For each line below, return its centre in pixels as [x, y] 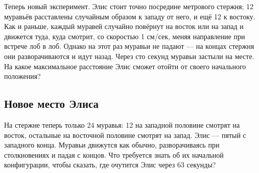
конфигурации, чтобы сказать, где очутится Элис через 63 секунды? [110, 165]
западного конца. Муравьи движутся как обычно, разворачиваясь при [112, 145]
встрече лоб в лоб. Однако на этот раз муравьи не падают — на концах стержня [129, 46]
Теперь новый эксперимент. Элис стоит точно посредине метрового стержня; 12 [129, 6]
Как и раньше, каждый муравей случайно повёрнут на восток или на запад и [124, 26]
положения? [22, 76]
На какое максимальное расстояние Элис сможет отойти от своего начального [125, 66]
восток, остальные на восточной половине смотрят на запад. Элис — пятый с [125, 135]
